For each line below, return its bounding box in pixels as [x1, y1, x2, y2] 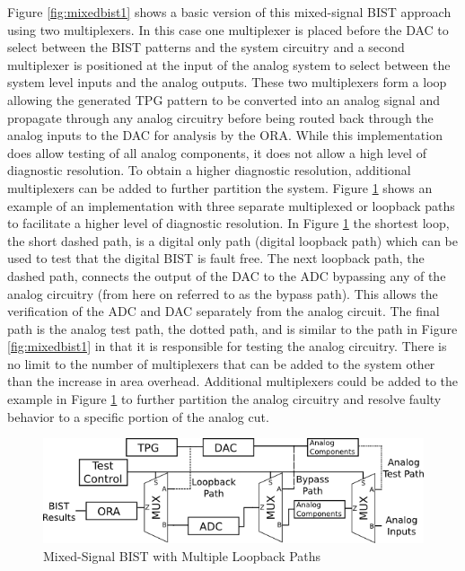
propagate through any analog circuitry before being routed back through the [7, 108, 434, 127]
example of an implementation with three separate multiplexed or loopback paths [7, 196, 455, 215]
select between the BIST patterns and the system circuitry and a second [7, 38, 405, 57]
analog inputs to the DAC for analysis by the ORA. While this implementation [7, 126, 443, 145]
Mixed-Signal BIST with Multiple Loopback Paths [43, 547, 321, 566]
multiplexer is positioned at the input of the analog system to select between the [7, 55, 451, 74]
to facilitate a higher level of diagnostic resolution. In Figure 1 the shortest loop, [7, 214, 450, 233]
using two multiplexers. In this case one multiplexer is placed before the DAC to [7, 20, 449, 39]
